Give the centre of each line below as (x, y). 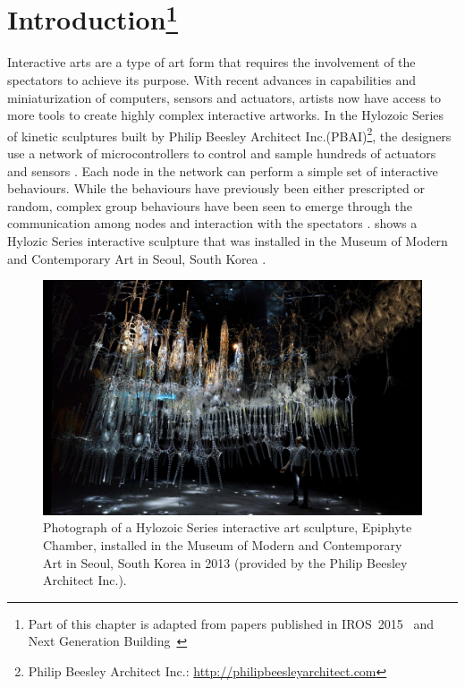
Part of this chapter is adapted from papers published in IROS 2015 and (231, 623)
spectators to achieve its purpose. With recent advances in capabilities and (212, 80)
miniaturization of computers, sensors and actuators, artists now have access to (224, 97)
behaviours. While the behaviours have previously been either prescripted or (216, 188)
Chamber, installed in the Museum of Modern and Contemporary (223, 544)
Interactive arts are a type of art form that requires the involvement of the (211, 62)
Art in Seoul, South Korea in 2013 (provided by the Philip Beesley (225, 562)
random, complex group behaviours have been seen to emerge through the (210, 205)
